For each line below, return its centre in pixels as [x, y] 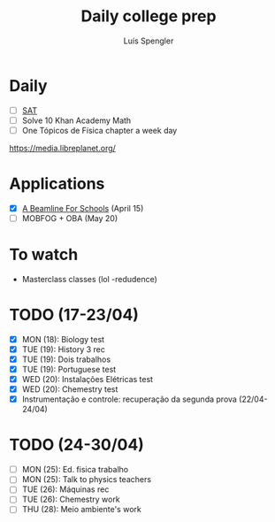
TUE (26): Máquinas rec [65, 489]
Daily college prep [149, 16]
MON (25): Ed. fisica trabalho [75, 470]
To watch [44, 255]
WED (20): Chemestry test [70, 389]
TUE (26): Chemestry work [71, 499]
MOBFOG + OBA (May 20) [69, 218]
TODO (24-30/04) [76, 445]
